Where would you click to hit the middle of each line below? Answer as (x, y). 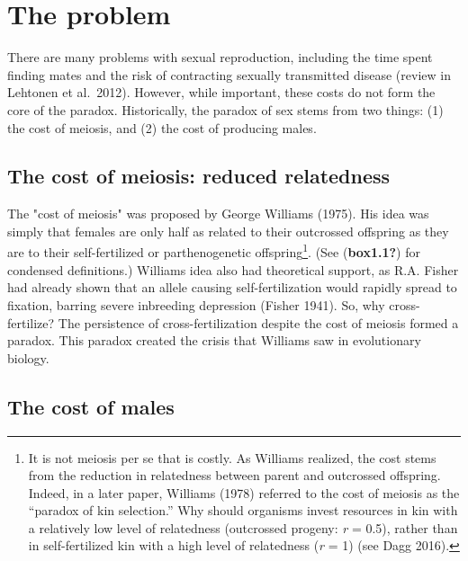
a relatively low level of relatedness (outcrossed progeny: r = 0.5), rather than (243, 527)
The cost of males (91, 406)
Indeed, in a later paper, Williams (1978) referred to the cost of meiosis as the (244, 492)
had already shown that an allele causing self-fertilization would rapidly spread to (232, 287)
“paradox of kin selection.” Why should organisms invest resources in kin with (243, 510)
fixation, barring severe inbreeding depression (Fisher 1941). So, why (196, 304)
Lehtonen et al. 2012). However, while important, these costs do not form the (221, 92)
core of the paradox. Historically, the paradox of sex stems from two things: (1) (225, 109)
